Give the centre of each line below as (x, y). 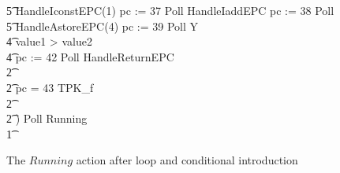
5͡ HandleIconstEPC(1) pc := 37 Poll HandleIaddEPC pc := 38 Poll (170, 10)
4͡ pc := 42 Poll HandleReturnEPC (90, 56)
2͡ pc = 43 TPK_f (50, 87)
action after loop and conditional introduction (187, 160)
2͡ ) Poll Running (47, 118)
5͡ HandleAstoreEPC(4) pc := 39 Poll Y (102, 26)
